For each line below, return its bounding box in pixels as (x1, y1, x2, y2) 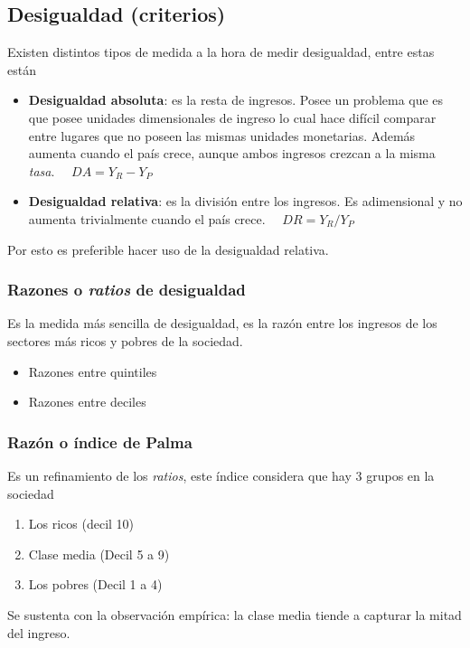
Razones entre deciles (28, 392, 146, 411)
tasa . (28, 161, 55, 180)
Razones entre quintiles (28, 362, 157, 380)
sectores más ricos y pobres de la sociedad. (7, 331, 243, 350)
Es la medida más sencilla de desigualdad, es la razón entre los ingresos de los (7, 314, 437, 333)
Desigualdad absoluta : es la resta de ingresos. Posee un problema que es (28, 90, 444, 109)
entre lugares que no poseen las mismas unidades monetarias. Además (28, 126, 416, 145)
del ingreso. (7, 623, 70, 642)
